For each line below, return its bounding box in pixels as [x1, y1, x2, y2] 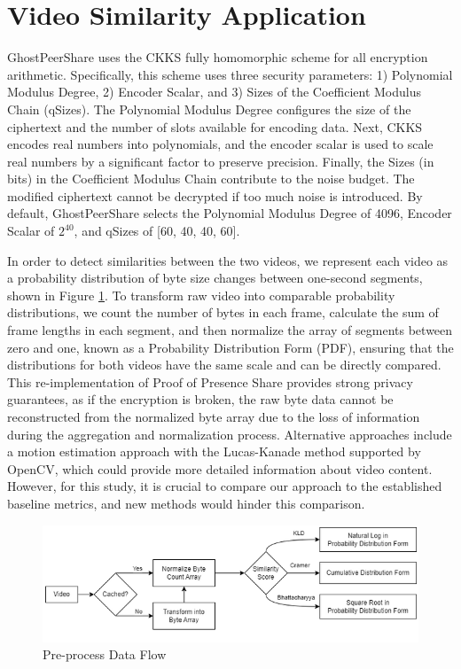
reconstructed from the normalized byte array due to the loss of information [7, 408, 420, 425]
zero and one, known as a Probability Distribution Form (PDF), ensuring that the [7, 338, 454, 356]
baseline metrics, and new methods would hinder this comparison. [7, 494, 365, 512]
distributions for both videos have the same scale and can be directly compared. [7, 355, 441, 374]
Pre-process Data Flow [43, 645, 167, 664]
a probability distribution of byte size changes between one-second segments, [7, 268, 423, 287]
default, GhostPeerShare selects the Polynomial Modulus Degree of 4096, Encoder [7, 204, 452, 222]
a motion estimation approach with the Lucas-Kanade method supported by [7, 442, 421, 461]
